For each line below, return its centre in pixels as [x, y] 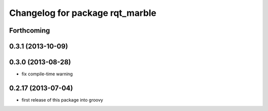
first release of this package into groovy [63, 100]
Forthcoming [30, 30]
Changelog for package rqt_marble [83, 13]
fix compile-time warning [47, 74]
